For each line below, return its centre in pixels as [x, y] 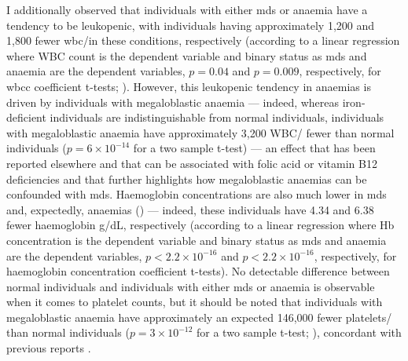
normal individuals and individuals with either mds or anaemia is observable [191, 286]
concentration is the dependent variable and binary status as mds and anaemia [197, 240]
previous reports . [49, 348]
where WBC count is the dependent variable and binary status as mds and [187, 55]
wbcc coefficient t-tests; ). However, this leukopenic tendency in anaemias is [189, 86]
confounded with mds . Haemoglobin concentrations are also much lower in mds [197, 194]
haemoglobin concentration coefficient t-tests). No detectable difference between [198, 271]
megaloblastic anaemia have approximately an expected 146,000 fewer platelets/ [199, 317]
